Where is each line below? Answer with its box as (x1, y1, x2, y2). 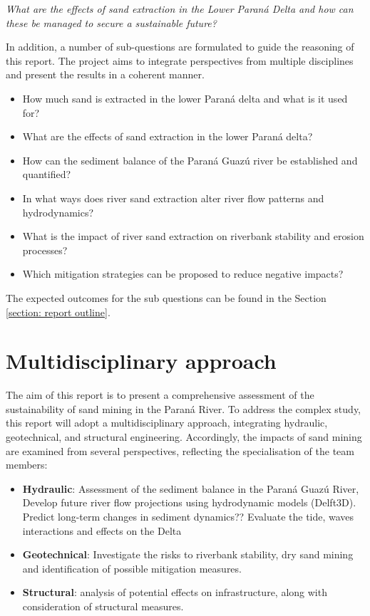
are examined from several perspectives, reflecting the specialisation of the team (6, 443, 354, 458)
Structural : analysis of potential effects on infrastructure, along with (22, 585, 327, 600)
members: (6, 457, 48, 472)
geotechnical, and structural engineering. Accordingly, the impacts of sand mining (6, 429, 362, 444)
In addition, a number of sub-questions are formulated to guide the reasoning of (6, 39, 354, 54)
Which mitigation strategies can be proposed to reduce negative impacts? (22, 266, 344, 281)
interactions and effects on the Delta (22, 523, 182, 538)
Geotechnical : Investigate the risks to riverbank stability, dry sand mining (22, 547, 354, 562)
